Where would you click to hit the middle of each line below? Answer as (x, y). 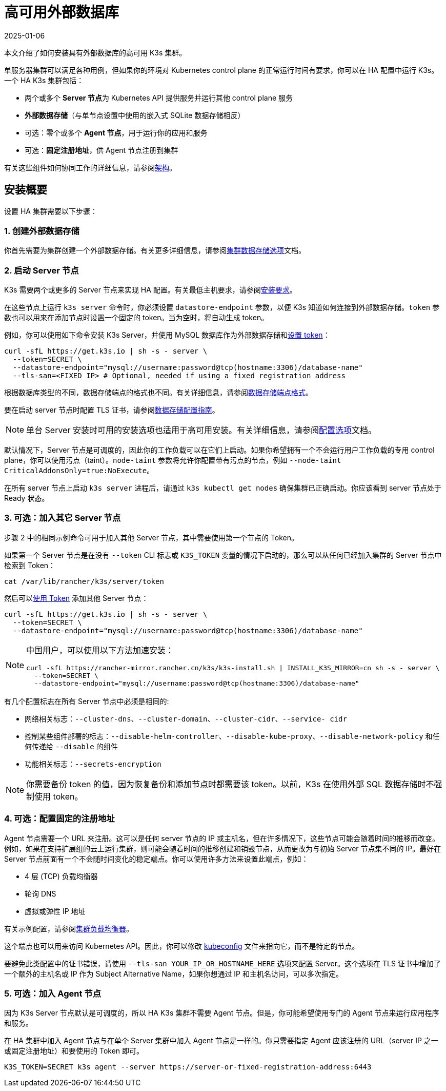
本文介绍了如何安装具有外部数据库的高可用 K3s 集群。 (95, 52)
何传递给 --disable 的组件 (71, 746)
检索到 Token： (30, 565)
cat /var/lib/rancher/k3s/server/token (84, 581)
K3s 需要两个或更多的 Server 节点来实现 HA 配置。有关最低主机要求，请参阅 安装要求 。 (150, 290)
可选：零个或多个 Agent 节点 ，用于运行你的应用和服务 (116, 132)
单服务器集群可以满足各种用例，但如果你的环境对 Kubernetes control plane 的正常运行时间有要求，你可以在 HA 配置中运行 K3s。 (221, 70)
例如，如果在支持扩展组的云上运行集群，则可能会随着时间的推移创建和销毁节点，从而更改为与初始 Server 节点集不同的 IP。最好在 (223, 848)
